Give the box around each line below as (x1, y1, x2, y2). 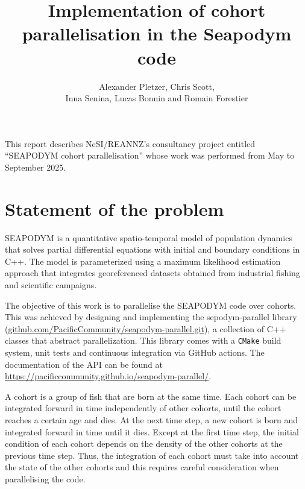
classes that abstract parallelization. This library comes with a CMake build (5, 334, 281, 347)
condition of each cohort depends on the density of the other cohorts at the (5, 437, 283, 450)
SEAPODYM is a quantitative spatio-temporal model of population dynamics (5, 231, 292, 244)
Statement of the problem (5, 196, 224, 221)
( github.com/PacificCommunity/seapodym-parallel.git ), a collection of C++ (5, 322, 286, 335)
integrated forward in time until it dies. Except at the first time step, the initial (5, 425, 299, 438)
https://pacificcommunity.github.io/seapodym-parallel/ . (5, 370, 212, 382)
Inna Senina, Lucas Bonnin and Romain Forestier (65, 92, 248, 104)
